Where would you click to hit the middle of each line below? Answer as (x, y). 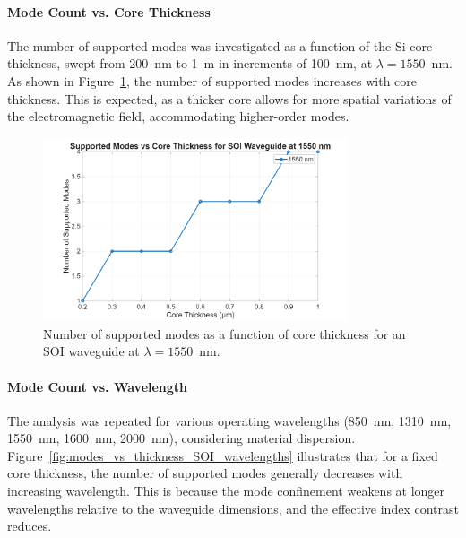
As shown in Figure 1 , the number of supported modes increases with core (212, 80)
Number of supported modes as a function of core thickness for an (224, 333)
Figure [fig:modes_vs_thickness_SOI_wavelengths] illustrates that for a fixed (223, 455)
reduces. (30, 526)
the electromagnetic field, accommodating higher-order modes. (178, 116)
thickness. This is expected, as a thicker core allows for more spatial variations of (229, 98)
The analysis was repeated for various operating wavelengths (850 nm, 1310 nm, (229, 420)
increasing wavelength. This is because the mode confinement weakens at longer (226, 491)
